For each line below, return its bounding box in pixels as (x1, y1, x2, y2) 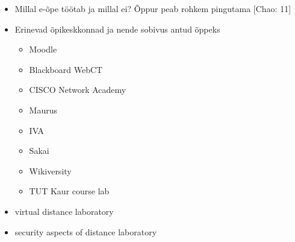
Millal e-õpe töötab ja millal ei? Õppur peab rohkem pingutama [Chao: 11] (14, 2, 291, 14)
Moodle (29, 43, 57, 56)
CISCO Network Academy (29, 83, 126, 96)
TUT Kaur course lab (29, 185, 110, 197)
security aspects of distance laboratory (14, 225, 157, 238)
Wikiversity (29, 164, 72, 177)
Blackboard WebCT (29, 63, 103, 75)
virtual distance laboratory (14, 205, 114, 217)
